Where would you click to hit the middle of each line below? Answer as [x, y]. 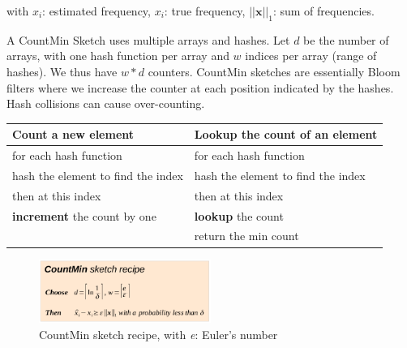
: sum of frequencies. [323, 11]
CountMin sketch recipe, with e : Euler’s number [159, 334]
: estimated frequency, [96, 11]
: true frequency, [205, 11]
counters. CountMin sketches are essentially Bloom [274, 71]
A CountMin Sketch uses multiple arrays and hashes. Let [148, 39]
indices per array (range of [311, 56]
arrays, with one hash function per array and [118, 56]
